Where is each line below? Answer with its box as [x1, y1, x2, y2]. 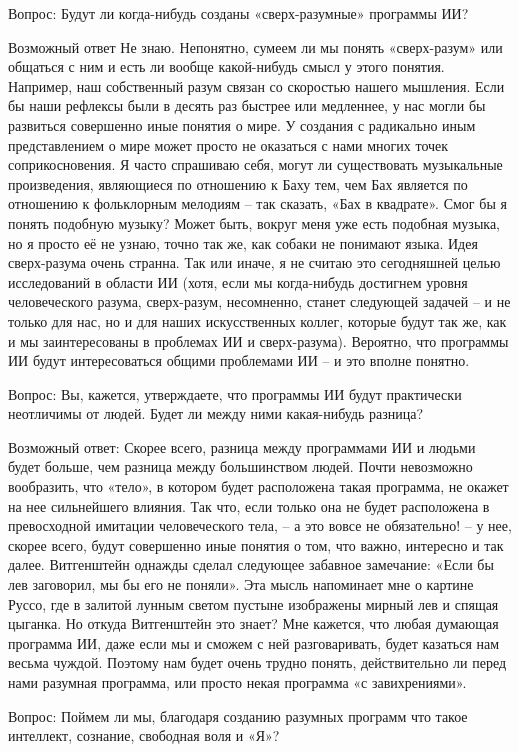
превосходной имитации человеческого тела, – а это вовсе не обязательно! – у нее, [8, 515, 512, 536]
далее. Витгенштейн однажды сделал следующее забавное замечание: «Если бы [8, 554, 494, 575]
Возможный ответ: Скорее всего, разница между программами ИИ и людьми [8, 436, 476, 457]
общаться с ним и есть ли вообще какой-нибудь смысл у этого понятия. [8, 56, 445, 77]
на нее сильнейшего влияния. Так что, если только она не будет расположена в [8, 495, 490, 516]
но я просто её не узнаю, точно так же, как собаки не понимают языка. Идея [8, 232, 478, 253]
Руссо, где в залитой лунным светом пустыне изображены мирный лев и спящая [8, 593, 499, 614]
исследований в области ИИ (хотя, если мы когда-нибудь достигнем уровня [8, 271, 468, 292]
